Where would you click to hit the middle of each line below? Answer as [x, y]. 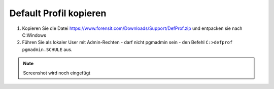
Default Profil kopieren [58, 13]
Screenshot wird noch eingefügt [57, 73]
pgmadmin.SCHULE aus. [47, 49]
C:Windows [34, 35]
